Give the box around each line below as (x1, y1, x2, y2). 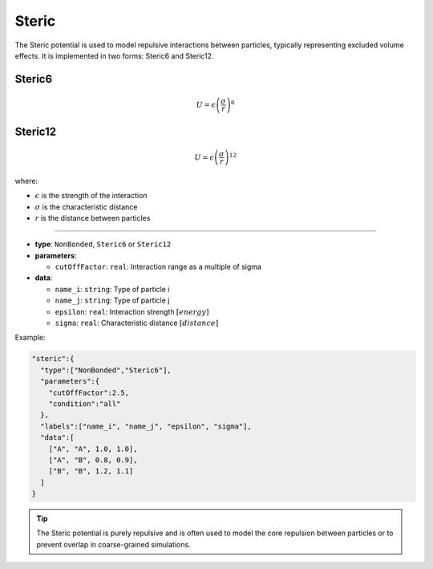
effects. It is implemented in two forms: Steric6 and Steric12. (14, 51, 214, 60)
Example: (14, 333, 46, 343)
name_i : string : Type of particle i (55, 284, 170, 294)
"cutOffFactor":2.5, (48, 388, 130, 397)
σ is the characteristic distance (34, 201, 138, 212)
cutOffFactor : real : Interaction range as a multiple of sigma (55, 262, 262, 272)
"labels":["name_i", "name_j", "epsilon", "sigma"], (40, 421, 252, 431)
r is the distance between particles (34, 213, 151, 222)
